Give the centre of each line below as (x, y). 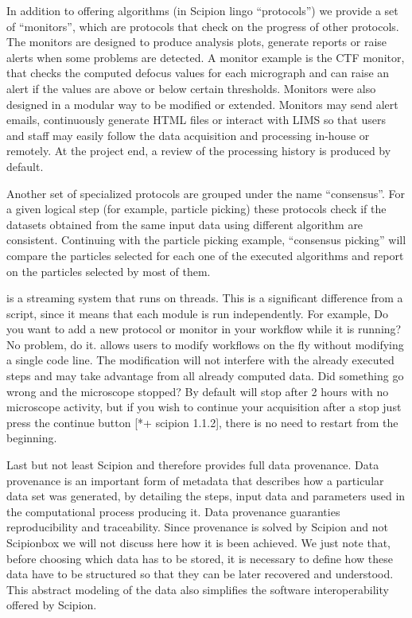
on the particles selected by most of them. (109, 271)
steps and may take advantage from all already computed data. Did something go (205, 376)
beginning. (32, 438)
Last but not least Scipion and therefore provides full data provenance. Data (193, 465)
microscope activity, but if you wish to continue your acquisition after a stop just (204, 407)
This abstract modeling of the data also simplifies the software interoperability (198, 589)
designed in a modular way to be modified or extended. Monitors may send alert (202, 104)
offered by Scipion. (52, 605)
